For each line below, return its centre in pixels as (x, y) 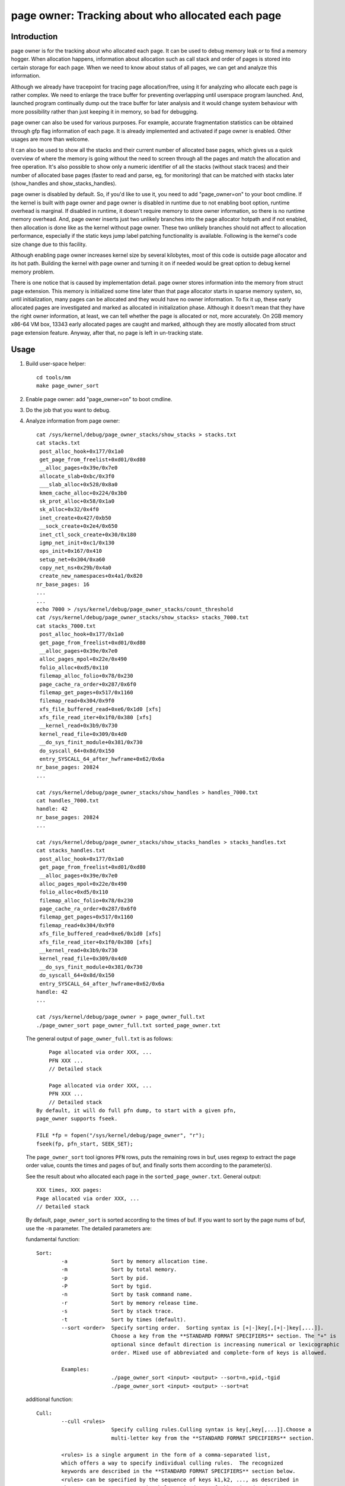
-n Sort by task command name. (127, 1295)
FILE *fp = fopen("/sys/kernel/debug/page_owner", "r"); (121, 1136)
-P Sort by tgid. (107, 1286)
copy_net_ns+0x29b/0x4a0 (76, 568)
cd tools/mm (54, 377)
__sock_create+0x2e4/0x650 (79, 526)
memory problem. (33, 272)
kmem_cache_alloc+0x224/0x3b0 (83, 493)
